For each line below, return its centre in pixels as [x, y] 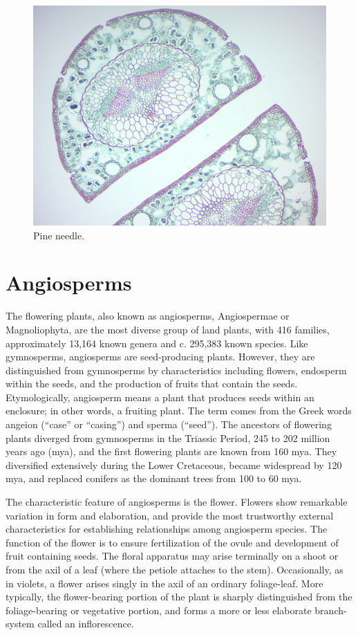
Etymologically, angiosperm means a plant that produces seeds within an [160, 397]
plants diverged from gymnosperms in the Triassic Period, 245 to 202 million [168, 438]
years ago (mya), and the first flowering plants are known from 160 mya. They [171, 451]
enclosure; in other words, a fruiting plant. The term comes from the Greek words [179, 411]
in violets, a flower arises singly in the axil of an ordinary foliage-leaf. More [164, 583]
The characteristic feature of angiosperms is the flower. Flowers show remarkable [177, 502]
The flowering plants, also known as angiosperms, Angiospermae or [148, 316]
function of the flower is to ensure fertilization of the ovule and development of [172, 542]
